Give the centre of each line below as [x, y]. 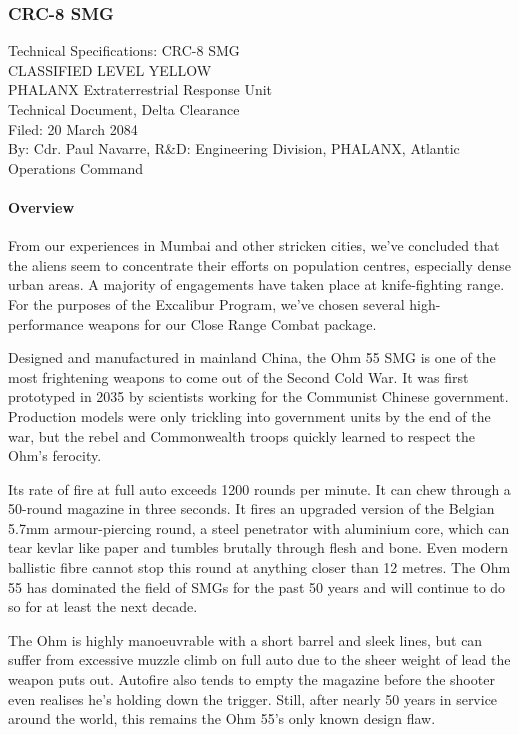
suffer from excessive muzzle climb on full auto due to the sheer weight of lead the [259, 659]
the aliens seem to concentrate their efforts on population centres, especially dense [260, 264]
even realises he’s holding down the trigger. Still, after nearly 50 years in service [253, 698]
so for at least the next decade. [103, 606]
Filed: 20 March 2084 [73, 128]
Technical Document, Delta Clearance [124, 109]
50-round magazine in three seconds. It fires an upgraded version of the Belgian [251, 508]
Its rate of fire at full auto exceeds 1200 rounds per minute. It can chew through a [259, 488]
